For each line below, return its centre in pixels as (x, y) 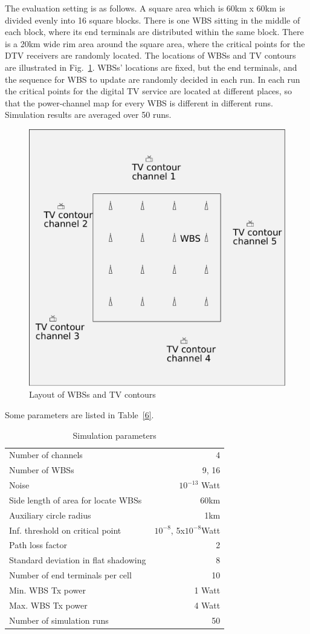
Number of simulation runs (59, 620)
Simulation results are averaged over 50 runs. (88, 115)
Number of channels (46, 455)
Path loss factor (38, 545)
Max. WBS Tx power (48, 605)
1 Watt (207, 590)
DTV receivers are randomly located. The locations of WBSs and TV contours (150, 55)
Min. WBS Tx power (48, 590)
